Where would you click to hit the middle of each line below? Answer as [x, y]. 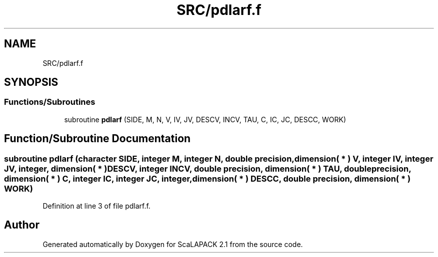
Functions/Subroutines [50, 102]
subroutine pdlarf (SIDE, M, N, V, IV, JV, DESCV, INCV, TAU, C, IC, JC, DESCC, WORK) [205, 119]
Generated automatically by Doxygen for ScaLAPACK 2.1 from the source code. [173, 244]
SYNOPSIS [31, 82]
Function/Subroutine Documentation [97, 139]
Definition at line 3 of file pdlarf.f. [96, 206]
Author [22, 225]
